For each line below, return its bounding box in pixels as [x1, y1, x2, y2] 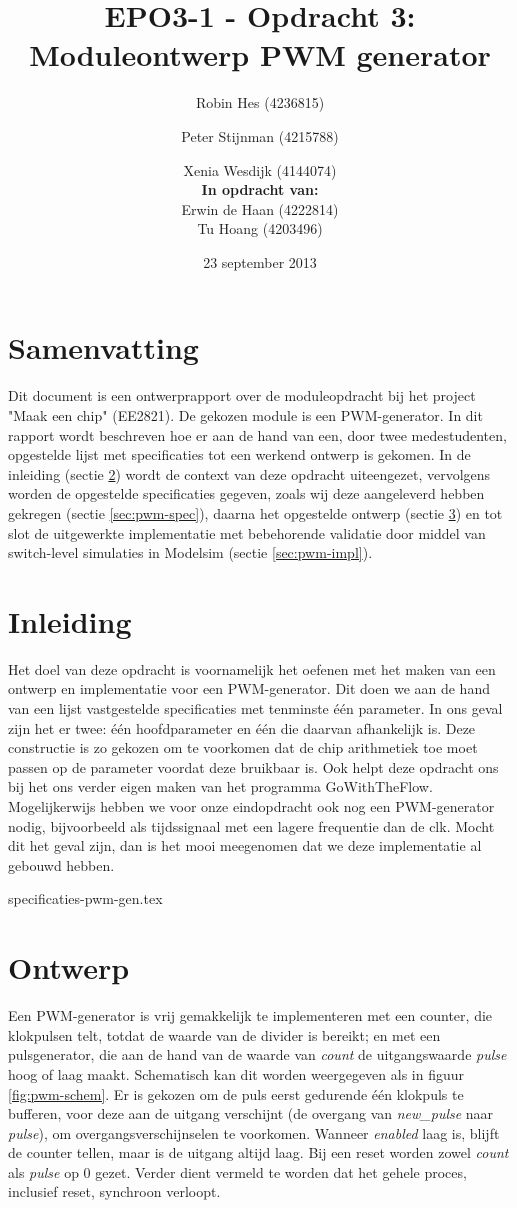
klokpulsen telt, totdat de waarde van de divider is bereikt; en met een [8, 1024, 441, 1045]
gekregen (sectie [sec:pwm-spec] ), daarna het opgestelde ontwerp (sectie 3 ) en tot [8, 502, 503, 523]
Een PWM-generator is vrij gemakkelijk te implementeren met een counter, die [8, 1005, 493, 1026]
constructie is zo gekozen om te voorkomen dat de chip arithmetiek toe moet [8, 737, 478, 758]
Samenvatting [8, 327, 199, 368]
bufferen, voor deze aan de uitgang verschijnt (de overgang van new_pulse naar [8, 1103, 494, 1124]
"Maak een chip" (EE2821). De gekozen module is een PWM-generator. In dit [8, 405, 483, 425]
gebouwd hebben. [8, 854, 115, 875]
